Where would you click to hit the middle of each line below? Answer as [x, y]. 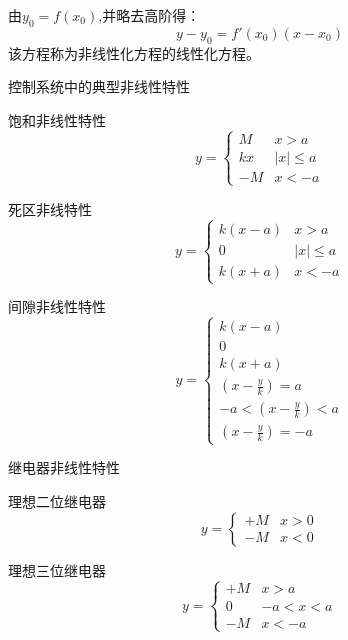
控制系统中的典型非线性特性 [99, 86]
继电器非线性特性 [64, 467]
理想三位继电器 [57, 569]
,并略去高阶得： [149, 15]
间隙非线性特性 [57, 306]
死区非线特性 [50, 208]
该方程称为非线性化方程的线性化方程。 [134, 52]
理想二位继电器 [57, 501]
